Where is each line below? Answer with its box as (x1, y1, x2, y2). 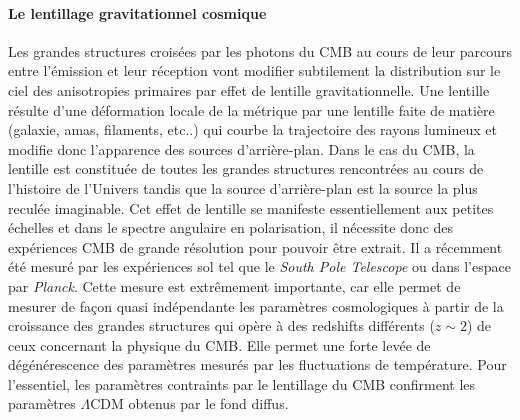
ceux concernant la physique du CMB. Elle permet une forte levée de (8, 334, 431, 355)
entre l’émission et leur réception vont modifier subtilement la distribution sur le (8, 60, 501, 81)
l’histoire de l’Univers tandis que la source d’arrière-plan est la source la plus (8, 177, 478, 198)
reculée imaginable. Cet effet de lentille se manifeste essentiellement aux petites (8, 197, 494, 218)
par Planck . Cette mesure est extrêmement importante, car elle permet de (8, 275, 461, 296)
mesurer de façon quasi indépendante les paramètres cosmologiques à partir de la (8, 295, 504, 316)
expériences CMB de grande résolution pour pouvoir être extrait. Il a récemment (8, 236, 503, 257)
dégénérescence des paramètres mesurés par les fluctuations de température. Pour (8, 354, 507, 375)
